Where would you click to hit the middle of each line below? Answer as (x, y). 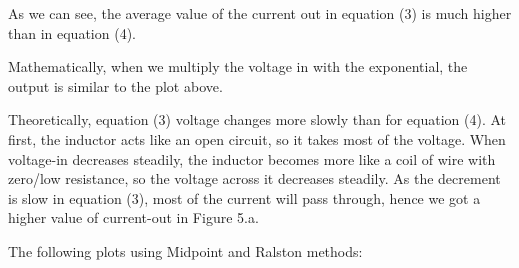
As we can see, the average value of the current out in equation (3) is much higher (260, 13)
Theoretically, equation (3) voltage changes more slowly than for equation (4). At (257, 119)
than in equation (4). (72, 32)
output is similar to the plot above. (115, 85)
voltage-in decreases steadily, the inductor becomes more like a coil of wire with (252, 158)
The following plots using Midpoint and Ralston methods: (185, 250)
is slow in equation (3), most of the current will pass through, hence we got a (244, 197)
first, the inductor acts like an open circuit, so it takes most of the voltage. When (257, 138)
